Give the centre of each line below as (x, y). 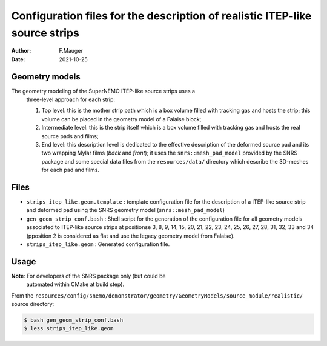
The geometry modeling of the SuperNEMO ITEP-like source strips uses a (103, 91)
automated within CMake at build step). (75, 284)
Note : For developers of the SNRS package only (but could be (88, 276)
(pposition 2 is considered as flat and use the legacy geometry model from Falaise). (131, 236)
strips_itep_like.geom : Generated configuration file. (98, 244)
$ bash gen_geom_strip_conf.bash (74, 320)
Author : (21, 51)
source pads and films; (70, 136)
